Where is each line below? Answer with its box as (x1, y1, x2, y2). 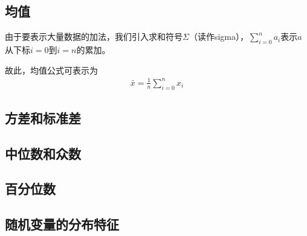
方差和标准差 (5, 108, 81, 127)
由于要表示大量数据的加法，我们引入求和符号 (5, 30, 183, 43)
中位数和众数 (5, 144, 81, 162)
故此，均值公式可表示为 (5, 63, 98, 76)
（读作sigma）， (189, 30, 248, 43)
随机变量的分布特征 (5, 215, 119, 234)
